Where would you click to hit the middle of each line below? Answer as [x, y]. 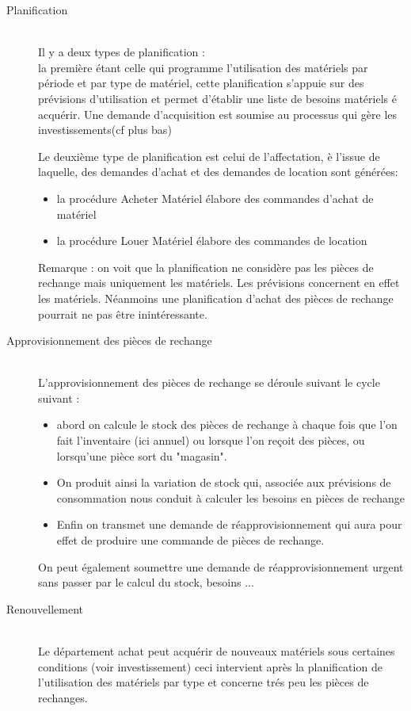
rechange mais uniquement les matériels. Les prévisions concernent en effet [219, 283]
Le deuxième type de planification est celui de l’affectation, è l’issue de [209, 156]
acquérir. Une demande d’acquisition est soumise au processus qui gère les [218, 114]
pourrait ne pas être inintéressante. [123, 313]
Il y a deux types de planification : [122, 52]
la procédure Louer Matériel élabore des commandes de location [212, 241]
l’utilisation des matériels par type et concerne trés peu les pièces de [204, 682]
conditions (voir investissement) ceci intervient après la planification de [210, 666]
